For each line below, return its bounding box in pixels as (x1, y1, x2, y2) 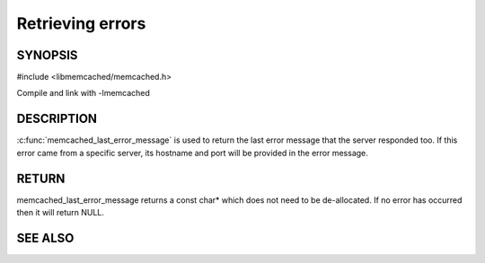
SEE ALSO (16, 230, 75, 246)
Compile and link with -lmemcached (16, 88, 150, 99)
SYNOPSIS (16, 48, 78, 63)
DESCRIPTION (16, 111, 98, 127)
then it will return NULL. (16, 207, 105, 218)
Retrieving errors (16, 13, 146, 33)
